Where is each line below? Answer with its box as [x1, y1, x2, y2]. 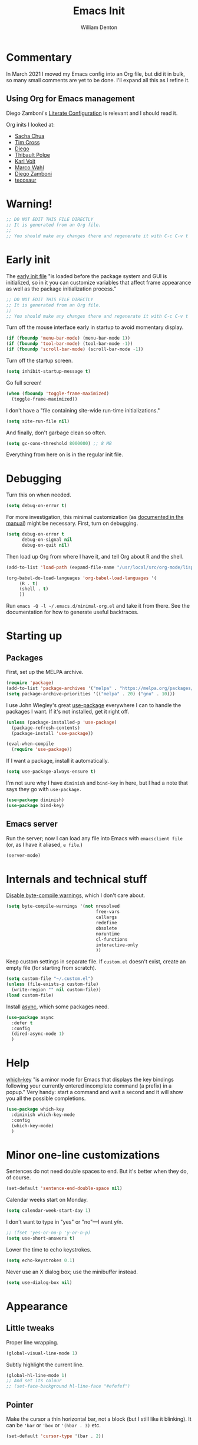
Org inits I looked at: [6, 121, 55, 128]
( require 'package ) [6, 680, 54, 686]
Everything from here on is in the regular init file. [6, 451, 124, 458]
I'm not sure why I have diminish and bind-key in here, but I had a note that [6, 779, 189, 786]
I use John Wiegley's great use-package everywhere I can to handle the [6, 701, 181, 708]
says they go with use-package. [6, 786, 82, 793]
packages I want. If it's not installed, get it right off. [6, 708, 130, 715]
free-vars [95, 909, 120, 915]
